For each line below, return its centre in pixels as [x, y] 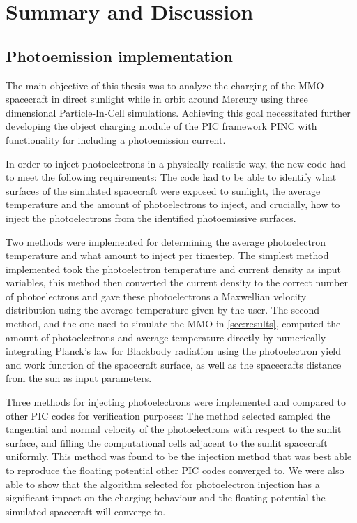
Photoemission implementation [119, 56]
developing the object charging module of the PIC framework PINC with [161, 126]
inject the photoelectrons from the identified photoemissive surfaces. [151, 218]
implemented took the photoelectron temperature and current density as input [174, 268]
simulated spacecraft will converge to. [86, 511]
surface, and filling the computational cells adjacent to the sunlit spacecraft [167, 442]
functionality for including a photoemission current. [116, 139]
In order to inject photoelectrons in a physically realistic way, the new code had [176, 163]
